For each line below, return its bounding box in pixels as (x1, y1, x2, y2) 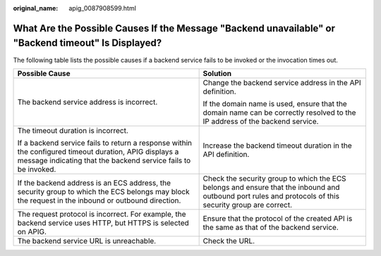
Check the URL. (202, 236, 255, 245)
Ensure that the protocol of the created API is (202, 213, 353, 223)
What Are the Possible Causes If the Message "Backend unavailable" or (13, 22, 335, 34)
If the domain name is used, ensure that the (202, 98, 347, 108)
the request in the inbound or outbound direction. (17, 196, 181, 205)
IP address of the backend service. (202, 116, 319, 126)
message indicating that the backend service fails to (17, 155, 191, 165)
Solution (202, 68, 232, 78)
